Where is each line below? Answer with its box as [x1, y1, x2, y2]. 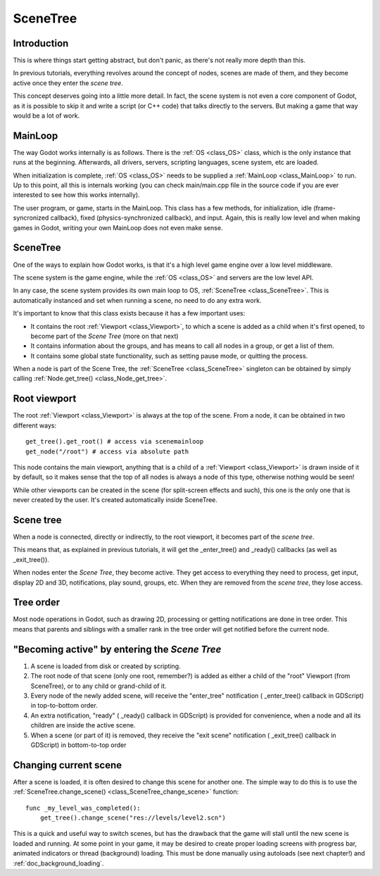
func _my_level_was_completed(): [25, 803, 141, 812]
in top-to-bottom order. [30, 701, 98, 710]
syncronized [13, 213, 49, 222]
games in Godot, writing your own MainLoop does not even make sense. [13, 223, 223, 232]
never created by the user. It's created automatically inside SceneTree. [13, 496, 218, 504]
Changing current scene [13, 759, 122, 771]
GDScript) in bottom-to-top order [30, 740, 127, 749]
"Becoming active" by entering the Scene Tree [13, 643, 222, 655]
